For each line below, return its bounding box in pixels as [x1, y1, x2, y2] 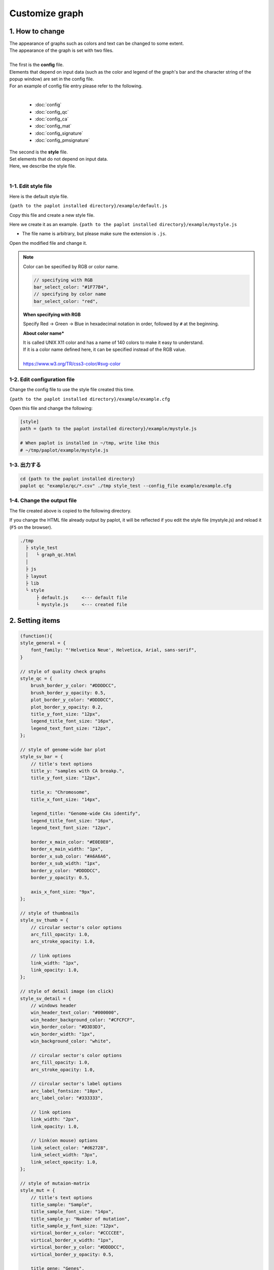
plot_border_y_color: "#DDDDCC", [30, 697, 114, 703]
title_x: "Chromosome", [30, 789, 90, 795]
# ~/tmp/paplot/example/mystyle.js [20, 447, 109, 453]
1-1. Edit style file [9, 183, 52, 190]
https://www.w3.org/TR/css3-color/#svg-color [23, 361, 121, 367]
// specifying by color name [33, 291, 107, 297]
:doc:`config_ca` [35, 116, 69, 122]
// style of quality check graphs [20, 669, 106, 674]
